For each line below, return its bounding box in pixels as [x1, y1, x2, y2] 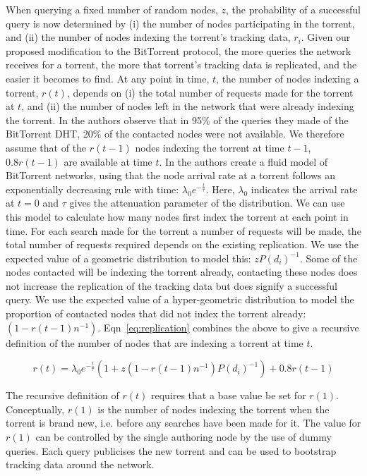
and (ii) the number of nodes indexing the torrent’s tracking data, [6, 30, 291, 44]
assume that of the [6, 140, 87, 154]
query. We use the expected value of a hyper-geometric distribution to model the [6, 292, 354, 307]
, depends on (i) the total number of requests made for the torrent [66, 85, 354, 99]
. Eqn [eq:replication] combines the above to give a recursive [97, 319, 359, 334]
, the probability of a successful [226, 2, 361, 16]
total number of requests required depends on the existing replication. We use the [6, 237, 359, 252]
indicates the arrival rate [251, 181, 358, 196]
